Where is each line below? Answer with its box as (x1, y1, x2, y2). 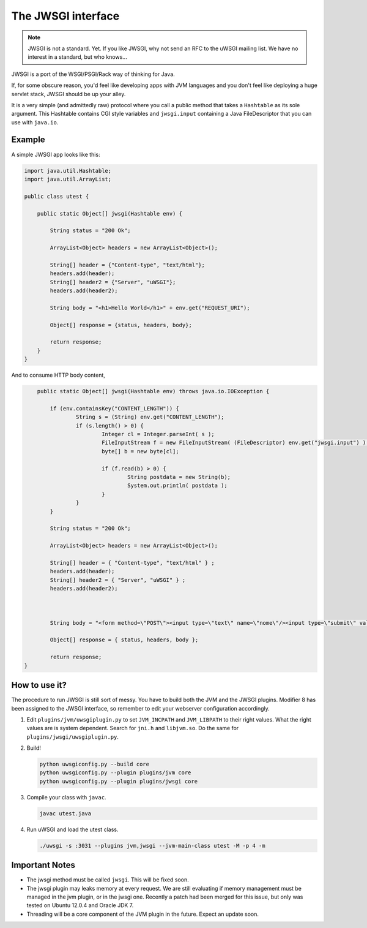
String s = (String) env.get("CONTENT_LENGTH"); (75, 413, 224, 421)
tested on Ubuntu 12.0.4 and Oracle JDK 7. (26, 902, 134, 909)
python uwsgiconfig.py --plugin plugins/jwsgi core (39, 778, 198, 785)
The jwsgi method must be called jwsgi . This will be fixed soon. (26, 876, 189, 883)
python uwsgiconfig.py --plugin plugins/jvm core (39, 769, 191, 776)
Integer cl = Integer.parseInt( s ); (101, 431, 215, 438)
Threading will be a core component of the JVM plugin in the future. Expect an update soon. (26, 910, 259, 918)
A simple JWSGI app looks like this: (11, 151, 100, 158)
